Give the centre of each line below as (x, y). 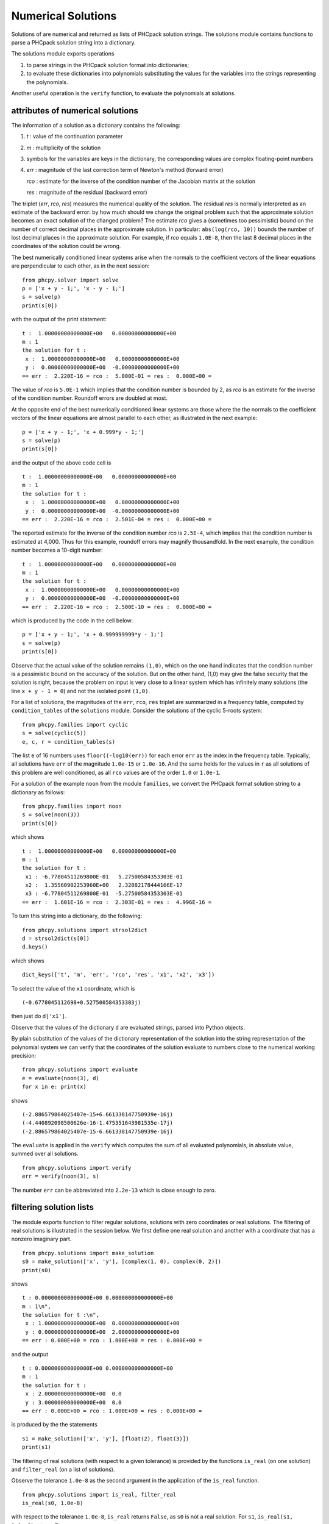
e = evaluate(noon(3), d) (61, 1078)
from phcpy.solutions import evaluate (80, 1070)
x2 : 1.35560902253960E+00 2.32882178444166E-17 (104, 885)
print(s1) (37, 1447)
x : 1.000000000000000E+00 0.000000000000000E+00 (102, 1323)
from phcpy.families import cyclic (75, 725)
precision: (24, 1055)
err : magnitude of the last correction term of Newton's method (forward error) (125, 170)
